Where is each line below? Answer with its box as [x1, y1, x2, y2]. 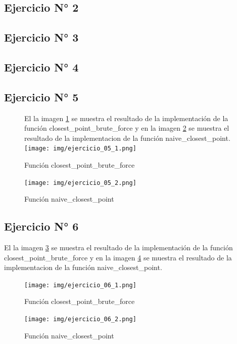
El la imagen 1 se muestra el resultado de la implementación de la [24, 112, 228, 123]
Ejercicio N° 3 [4, 29, 79, 45]
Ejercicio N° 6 [4, 218, 79, 234]
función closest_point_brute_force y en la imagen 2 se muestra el [24, 123, 229, 133]
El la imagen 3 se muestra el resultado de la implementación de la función [4, 242, 233, 253]
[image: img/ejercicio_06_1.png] [24, 281, 136, 289]
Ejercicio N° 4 [4, 59, 79, 74]
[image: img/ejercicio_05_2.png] [24, 179, 136, 186]
